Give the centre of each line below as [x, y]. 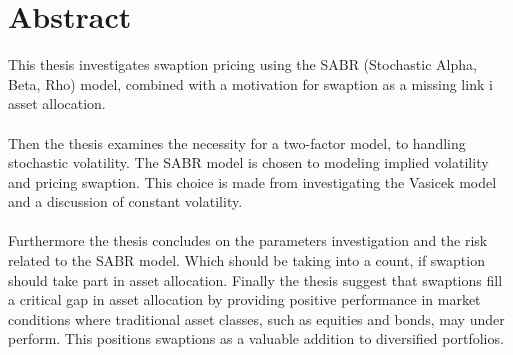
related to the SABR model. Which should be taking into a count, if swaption [246, 260]
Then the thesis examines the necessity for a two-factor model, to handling [237, 142]
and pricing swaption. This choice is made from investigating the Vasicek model [252, 181]
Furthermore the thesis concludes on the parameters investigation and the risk [248, 240]
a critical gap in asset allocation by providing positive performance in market [244, 299]
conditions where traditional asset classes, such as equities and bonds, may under [256, 318]
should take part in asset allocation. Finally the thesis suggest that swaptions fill [255, 279]
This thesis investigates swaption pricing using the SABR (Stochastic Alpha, [242, 64]
